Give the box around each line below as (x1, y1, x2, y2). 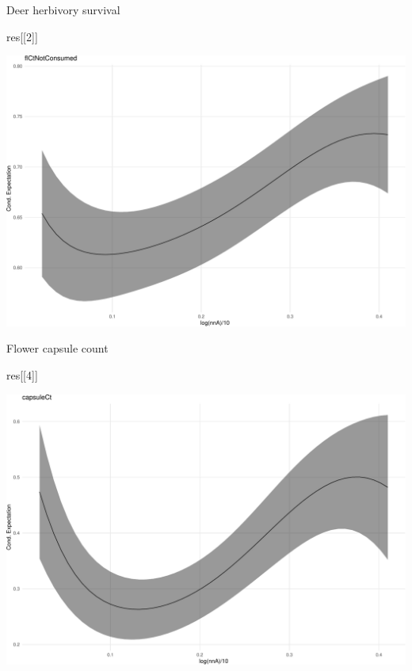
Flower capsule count (6, 340, 109, 356)
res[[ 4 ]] (6, 366, 38, 383)
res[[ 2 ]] (6, 28, 38, 44)
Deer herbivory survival (6, 2, 120, 17)
